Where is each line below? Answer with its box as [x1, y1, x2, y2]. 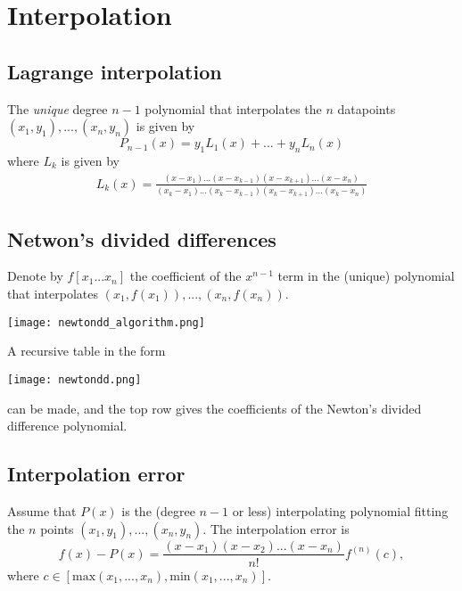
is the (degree [121, 501, 195, 520]
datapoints [337, 99, 396, 118]
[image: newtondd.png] [7, 373, 142, 386]
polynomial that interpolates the [144, 99, 322, 118]
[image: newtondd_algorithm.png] [7, 316, 205, 329]
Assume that [7, 501, 77, 520]
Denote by [7, 267, 63, 285]
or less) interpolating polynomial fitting [232, 501, 449, 520]
